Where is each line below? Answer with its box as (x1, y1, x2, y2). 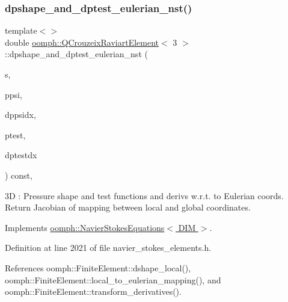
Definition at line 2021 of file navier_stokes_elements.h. (5, 241, 212, 254)
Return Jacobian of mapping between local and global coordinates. (5, 201, 251, 214)
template (5, 24, 37, 37)
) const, (5, 168, 32, 181)
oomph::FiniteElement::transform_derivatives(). (5, 285, 182, 298)
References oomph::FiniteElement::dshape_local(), (5, 261, 191, 274)
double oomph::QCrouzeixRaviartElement (5, 35, 159, 48)
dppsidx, (5, 108, 36, 121)
